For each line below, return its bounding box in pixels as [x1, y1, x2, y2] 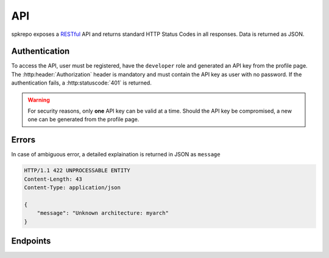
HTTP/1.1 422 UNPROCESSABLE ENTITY [24, 167, 130, 174]
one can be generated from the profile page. [27, 116, 140, 123]
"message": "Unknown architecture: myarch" [37, 210, 169, 217]
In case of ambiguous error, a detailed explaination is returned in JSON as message [11, 151, 221, 158]
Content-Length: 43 [24, 175, 82, 183]
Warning [27, 96, 50, 103]
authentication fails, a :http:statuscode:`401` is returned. [11, 79, 152, 86]
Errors [11, 134, 36, 145]
